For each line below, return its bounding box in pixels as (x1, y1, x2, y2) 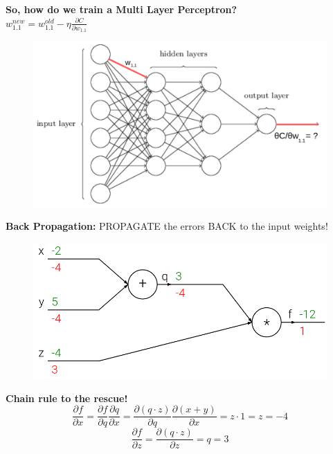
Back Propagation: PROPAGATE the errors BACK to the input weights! (6, 219, 328, 233)
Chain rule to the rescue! (6, 390, 128, 405)
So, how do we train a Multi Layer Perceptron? (6, 2, 237, 16)
